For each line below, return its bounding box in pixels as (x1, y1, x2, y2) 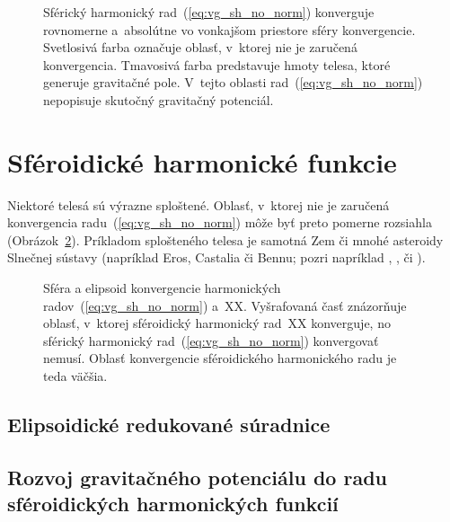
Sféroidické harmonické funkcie (7, 143, 397, 180)
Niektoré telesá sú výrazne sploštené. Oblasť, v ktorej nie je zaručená (7, 195, 390, 214)
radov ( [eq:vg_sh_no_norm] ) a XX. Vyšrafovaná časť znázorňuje (43, 296, 407, 314)
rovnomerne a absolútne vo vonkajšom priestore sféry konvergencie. (43, 20, 416, 39)
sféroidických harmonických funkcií (7, 490, 339, 518)
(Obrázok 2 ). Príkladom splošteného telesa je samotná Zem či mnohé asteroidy (7, 230, 444, 249)
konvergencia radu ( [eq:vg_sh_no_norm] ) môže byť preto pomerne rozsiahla (7, 213, 432, 232)
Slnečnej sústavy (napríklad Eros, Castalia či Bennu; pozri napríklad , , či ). (7, 248, 426, 267)
